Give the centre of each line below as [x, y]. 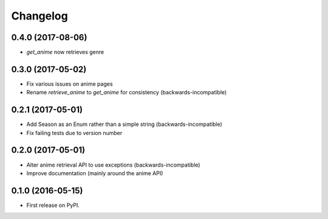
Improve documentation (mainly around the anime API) [95, 173]
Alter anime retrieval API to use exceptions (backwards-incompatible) [113, 165]
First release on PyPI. [53, 205]
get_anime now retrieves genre [65, 52]
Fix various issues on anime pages [70, 84]
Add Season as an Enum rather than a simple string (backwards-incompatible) [125, 124]
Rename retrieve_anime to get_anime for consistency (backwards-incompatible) [127, 92]
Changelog [39, 16]
